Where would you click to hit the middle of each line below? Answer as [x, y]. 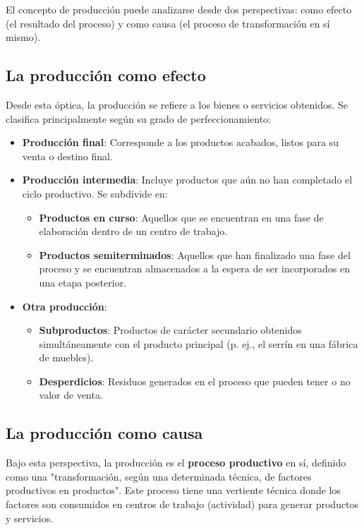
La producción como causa [104, 433]
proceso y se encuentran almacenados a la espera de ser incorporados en [195, 269]
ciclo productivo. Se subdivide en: [95, 193]
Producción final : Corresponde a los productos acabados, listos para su [180, 142]
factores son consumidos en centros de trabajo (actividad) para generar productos [182, 504]
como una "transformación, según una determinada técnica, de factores [159, 476]
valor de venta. [71, 395]
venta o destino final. [67, 156]
